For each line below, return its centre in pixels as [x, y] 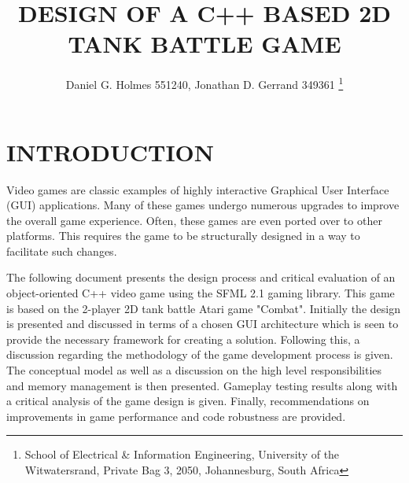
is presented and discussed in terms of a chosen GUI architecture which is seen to [203, 324]
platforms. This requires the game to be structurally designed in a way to [183, 236]
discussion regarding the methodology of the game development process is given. [200, 354]
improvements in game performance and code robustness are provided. [176, 416]
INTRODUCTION [111, 151]
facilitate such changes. [62, 251]
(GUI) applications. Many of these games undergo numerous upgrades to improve [203, 205]
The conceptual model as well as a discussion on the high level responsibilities [194, 370]
